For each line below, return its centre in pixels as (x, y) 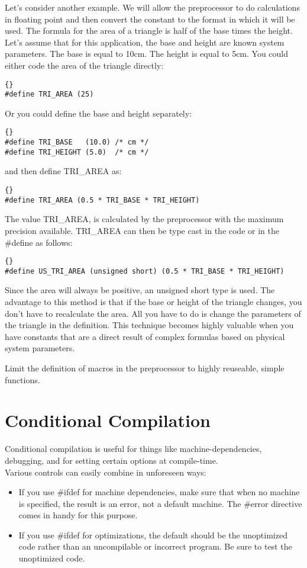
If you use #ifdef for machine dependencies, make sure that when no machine (159, 492)
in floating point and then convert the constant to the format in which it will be (150, 19)
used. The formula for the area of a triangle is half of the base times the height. (149, 31)
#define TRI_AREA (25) (49, 94)
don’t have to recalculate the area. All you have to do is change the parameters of (153, 313)
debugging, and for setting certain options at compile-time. (112, 460)
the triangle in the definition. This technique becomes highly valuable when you (149, 325)
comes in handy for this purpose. (78, 515)
